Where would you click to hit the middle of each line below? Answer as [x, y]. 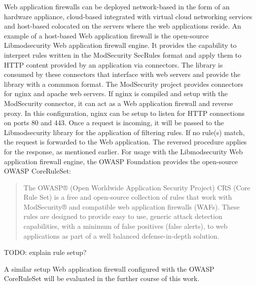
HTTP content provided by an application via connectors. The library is [113, 64]
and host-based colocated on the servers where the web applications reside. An [123, 26]
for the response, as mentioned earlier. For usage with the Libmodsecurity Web [124, 151]
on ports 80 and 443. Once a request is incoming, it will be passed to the [114, 123]
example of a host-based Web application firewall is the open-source [106, 35]
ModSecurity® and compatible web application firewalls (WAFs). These [131, 206]
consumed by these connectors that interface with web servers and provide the [122, 74]
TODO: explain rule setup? [45, 252]
